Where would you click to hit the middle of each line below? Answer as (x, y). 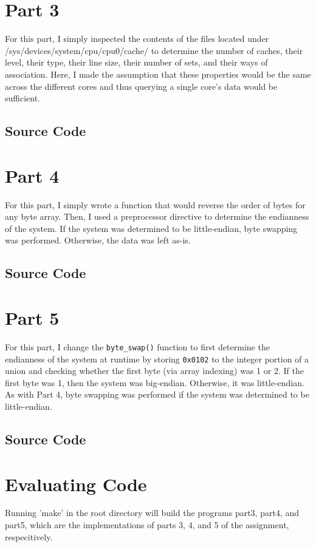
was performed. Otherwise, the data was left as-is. (98, 240)
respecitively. (29, 536)
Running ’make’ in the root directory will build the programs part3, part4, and (152, 513)
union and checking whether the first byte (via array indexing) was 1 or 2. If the (154, 371)
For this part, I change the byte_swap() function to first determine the (137, 346)
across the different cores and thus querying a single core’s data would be (141, 86)
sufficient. (23, 98)
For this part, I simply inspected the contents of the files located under (137, 39)
